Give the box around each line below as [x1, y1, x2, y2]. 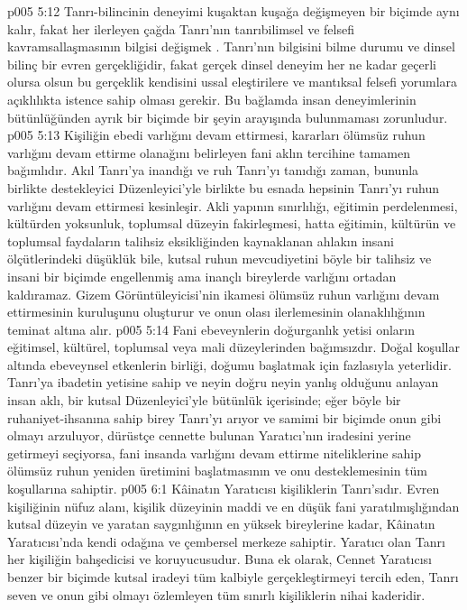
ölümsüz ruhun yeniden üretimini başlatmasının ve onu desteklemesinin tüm [7, 461, 427, 480]
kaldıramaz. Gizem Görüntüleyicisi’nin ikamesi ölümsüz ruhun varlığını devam [7, 284, 440, 303]
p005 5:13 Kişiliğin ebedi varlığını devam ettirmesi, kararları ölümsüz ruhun [7, 125, 426, 144]
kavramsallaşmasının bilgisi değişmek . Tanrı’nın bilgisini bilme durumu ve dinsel [7, 37, 455, 56]
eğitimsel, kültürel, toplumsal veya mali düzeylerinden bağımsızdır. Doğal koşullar [7, 337, 460, 356]
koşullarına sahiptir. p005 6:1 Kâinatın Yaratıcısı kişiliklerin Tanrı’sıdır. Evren [7, 479, 440, 498]
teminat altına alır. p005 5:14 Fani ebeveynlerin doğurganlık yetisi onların [7, 319, 416, 338]
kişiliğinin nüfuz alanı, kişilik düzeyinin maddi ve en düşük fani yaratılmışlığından [7, 496, 460, 515]
